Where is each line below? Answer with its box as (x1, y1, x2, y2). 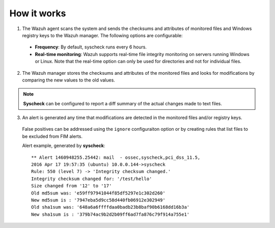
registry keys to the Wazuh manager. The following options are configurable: (22, 32, 183, 38)
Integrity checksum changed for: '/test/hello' (31, 176, 152, 182)
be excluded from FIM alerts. (22, 133, 82, 139)
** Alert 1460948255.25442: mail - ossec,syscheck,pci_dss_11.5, (31, 154, 201, 160)
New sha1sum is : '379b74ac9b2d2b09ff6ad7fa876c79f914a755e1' (31, 211, 190, 217)
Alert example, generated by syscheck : (22, 142, 105, 149)
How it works (9, 8, 66, 19)
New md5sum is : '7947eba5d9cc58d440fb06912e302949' (31, 197, 166, 203)
